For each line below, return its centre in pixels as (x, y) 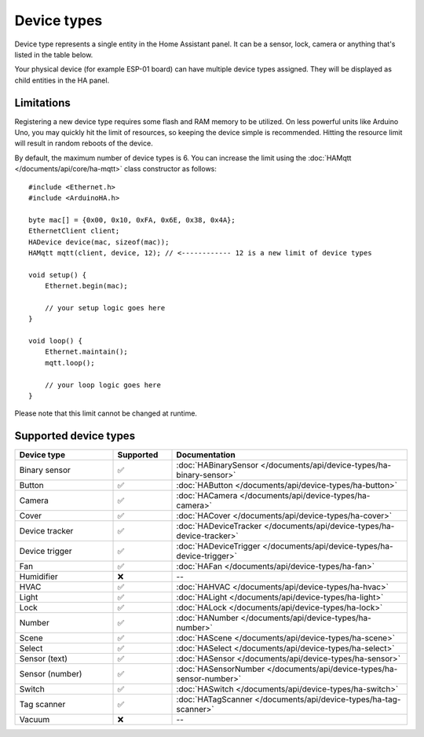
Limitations (42, 103)
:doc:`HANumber (207, 618)
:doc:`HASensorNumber (221, 669)
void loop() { (55, 341)
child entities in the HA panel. (62, 80)
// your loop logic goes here (102, 385)
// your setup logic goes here (105, 308)
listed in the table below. (54, 54)
